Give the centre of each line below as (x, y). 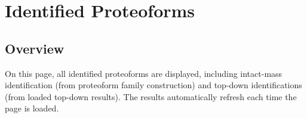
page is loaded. (32, 108)
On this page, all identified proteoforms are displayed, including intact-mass (144, 73)
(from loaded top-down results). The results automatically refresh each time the (151, 96)
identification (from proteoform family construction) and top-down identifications (153, 85)
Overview (35, 48)
